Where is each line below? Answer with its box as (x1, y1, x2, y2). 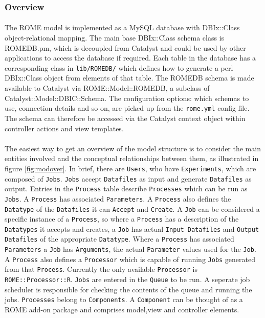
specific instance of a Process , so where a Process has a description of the (5, 213, 239, 224)
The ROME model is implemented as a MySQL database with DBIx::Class (5, 22, 240, 33)
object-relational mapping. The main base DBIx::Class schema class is (5, 32, 225, 43)
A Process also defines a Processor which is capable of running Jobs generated (5, 253, 256, 264)
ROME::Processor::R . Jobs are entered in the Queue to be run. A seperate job (5, 274, 250, 285)
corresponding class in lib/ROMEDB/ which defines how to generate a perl (5, 62, 233, 73)
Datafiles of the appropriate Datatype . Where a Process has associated (5, 233, 234, 244)
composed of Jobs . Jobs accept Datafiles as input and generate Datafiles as (5, 173, 252, 184)
